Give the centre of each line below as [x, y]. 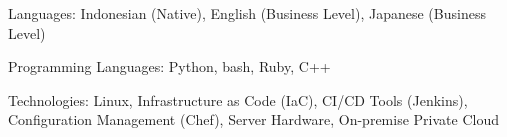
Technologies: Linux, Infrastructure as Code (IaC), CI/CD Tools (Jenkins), [238, 99]
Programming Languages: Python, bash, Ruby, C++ [169, 66]
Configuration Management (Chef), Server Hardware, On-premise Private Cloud [253, 119]
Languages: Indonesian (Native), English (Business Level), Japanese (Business [247, 13]
